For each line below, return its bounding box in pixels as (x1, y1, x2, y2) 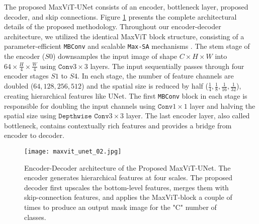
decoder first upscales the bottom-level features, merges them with (24, 182, 229, 192)
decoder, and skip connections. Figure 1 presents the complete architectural (4, 11, 237, 22)
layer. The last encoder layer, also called (126, 110, 250, 121)
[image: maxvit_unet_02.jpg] (24, 147, 122, 155)
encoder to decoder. (4, 130, 64, 140)
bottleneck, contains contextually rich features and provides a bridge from (4, 120, 232, 130)
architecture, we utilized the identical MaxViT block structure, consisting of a (4, 31, 244, 41)
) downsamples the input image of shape (52, 51, 178, 61)
